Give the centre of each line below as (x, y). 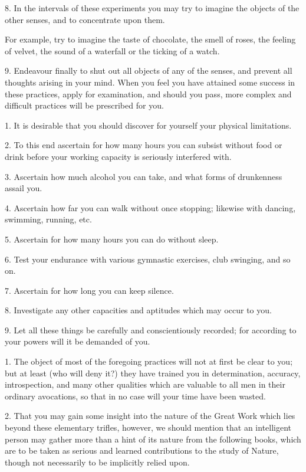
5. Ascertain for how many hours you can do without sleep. (112, 239)
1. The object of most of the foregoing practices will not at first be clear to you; (149, 361)
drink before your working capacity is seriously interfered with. (118, 156)
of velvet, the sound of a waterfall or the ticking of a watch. (112, 50)
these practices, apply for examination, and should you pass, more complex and (148, 94)
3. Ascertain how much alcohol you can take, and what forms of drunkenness (144, 176)
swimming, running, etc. (48, 219)
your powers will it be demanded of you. (78, 341)
